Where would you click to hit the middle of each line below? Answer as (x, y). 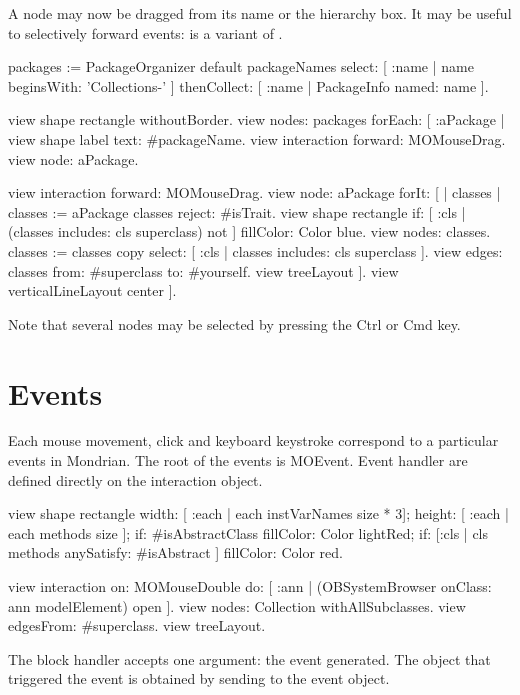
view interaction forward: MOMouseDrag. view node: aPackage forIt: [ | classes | (254, 192)
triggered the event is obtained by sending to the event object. (199, 678)
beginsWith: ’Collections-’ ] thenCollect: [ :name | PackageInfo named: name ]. (248, 85)
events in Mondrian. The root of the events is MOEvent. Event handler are (238, 460)
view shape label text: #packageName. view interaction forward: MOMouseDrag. (257, 138)
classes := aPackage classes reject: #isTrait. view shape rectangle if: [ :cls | (237, 211)
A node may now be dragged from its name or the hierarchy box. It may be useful (260, 13)
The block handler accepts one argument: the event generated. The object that (249, 658)
